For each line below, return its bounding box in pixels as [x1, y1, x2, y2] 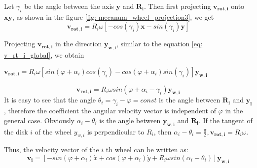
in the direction [55, 38, 102, 49]
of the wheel [35, 126, 72, 136]
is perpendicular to [87, 126, 145, 136]
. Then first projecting [144, 1, 211, 11]
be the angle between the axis [24, 1, 114, 11]
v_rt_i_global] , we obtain [4, 50, 84, 60]
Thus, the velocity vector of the [4, 144, 99, 155]
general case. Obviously [4, 115, 74, 125]
